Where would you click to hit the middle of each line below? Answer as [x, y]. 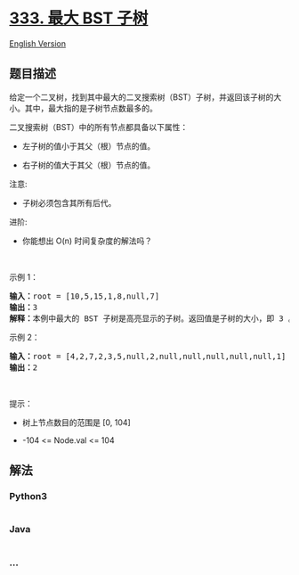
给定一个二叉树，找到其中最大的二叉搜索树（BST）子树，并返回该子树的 [141, 97]
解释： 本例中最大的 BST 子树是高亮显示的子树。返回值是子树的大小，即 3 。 [153, 318]
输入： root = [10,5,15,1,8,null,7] [85, 296]
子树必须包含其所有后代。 [69, 202]
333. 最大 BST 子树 [79, 18]
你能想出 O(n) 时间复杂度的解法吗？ [87, 241]
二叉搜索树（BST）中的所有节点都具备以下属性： [99, 127]
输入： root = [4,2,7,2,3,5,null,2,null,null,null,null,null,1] [148, 356]
